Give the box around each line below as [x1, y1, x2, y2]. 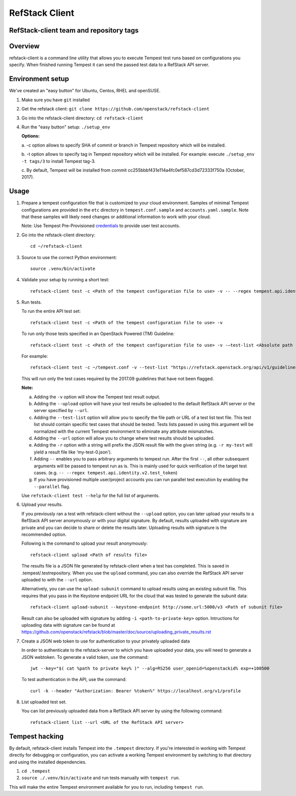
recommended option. [21, 531, 67, 537]
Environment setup [9, 75, 69, 83]
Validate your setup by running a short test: [21, 277, 110, 283]
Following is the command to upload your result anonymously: [21, 540, 148, 546]
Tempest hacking [9, 732, 64, 740]
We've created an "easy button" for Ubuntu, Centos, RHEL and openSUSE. [9, 88, 161, 94]
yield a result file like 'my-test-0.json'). [34, 449, 112, 455]
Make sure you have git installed [21, 97, 90, 103]
